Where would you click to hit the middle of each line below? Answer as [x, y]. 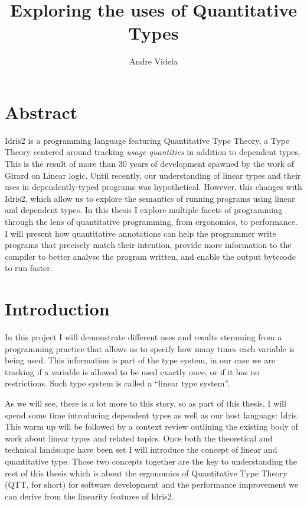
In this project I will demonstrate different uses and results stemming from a [143, 337]
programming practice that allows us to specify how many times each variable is [150, 348]
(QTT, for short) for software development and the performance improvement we [152, 484]
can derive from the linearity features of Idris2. [89, 496]
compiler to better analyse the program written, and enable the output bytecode [151, 256]
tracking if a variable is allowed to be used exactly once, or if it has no [132, 371]
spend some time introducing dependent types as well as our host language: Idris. [152, 415]
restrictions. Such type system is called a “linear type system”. [117, 383]
